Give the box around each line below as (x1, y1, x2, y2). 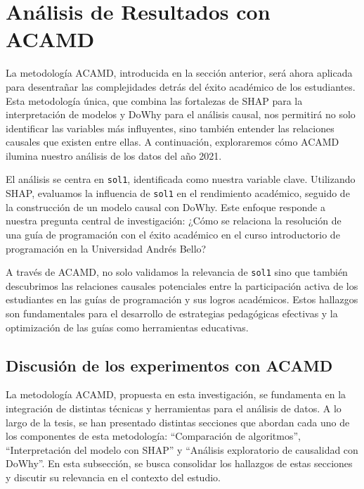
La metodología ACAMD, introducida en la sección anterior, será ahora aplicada (6, 65, 353, 80)
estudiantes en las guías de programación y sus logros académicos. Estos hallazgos (6, 292, 358, 307)
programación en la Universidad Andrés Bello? (6, 241, 207, 255)
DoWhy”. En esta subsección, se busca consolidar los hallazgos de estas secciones (6, 456, 353, 471)
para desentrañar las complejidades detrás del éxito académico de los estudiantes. (6, 79, 356, 94)
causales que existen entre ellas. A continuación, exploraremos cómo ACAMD (6, 134, 339, 149)
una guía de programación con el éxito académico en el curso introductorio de (6, 227, 340, 241)
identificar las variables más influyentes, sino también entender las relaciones (6, 120, 334, 135)
